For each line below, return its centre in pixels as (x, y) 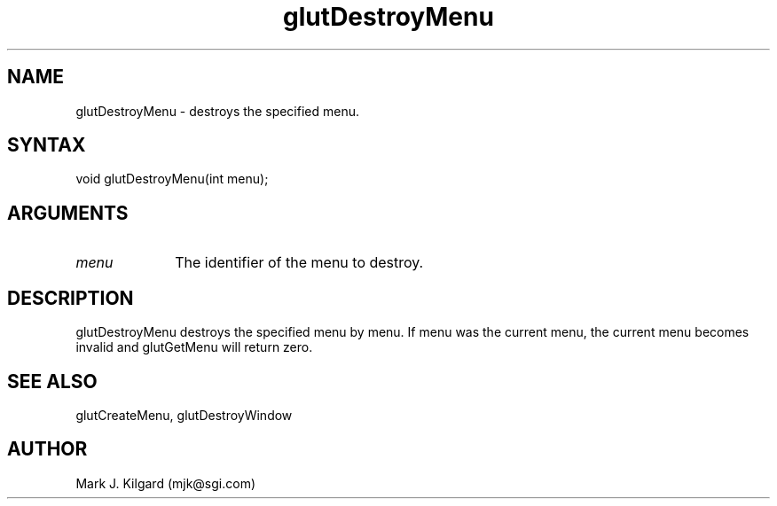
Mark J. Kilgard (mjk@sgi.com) (166, 483)
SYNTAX (47, 145)
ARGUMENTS (68, 213)
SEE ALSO (52, 381)
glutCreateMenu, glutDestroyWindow (184, 415)
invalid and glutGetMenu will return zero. (194, 347)
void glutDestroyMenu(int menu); (172, 179)
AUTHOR (47, 449)
